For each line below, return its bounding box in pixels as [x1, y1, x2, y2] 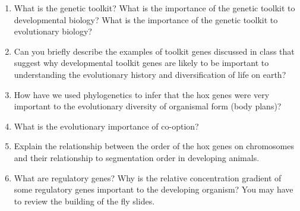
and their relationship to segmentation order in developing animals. [14, 151, 260, 163]
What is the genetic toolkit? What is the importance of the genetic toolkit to [14, 2, 295, 14]
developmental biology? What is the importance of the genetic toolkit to [14, 13, 278, 26]
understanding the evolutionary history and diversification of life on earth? [14, 68, 286, 80]
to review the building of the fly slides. [14, 194, 155, 207]
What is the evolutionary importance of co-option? [14, 119, 199, 132]
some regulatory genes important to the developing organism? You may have [14, 183, 293, 196]
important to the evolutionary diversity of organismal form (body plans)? [14, 100, 282, 112]
